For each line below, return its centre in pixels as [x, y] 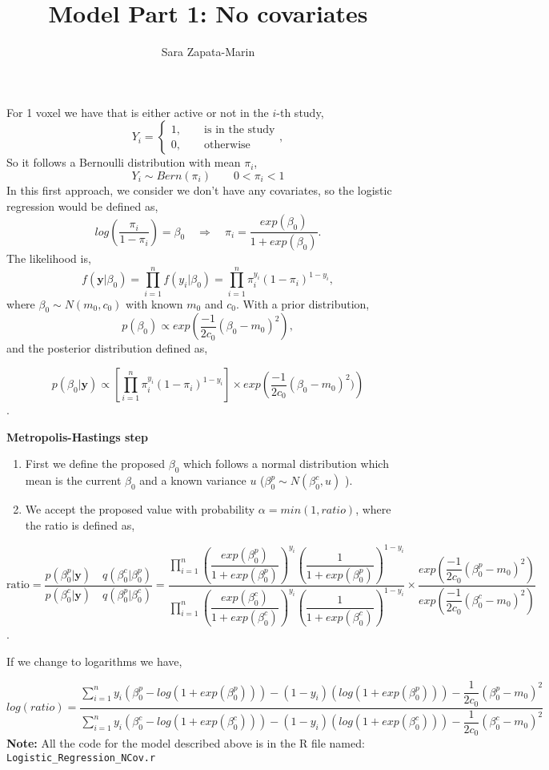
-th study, [300, 112]
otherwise [227, 145]
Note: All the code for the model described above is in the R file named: [186, 743]
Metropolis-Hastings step [77, 436]
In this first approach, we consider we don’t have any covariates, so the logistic [199, 189]
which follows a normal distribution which [286, 464]
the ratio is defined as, [80, 524]
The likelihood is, [49, 258]
